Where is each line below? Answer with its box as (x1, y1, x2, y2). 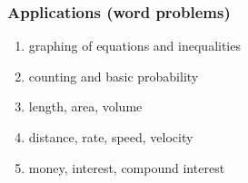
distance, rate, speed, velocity (28, 128, 193, 146)
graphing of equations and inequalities (28, 36, 241, 55)
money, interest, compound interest (28, 158, 225, 177)
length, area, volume (28, 97, 143, 116)
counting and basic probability (28, 66, 199, 85)
